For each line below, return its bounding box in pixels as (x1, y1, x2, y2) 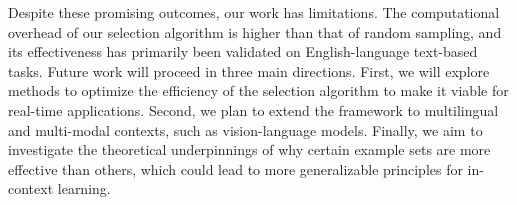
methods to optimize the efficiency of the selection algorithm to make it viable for (8, 80, 509, 101)
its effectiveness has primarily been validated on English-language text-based (8, 41, 478, 62)
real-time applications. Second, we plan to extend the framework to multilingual (8, 99, 499, 120)
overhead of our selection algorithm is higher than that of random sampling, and (8, 21, 502, 42)
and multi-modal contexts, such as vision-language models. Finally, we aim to (8, 119, 483, 140)
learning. (57, 178, 111, 199)
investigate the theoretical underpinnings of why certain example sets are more (8, 139, 491, 160)
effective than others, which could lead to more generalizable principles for (8, 158, 463, 179)
